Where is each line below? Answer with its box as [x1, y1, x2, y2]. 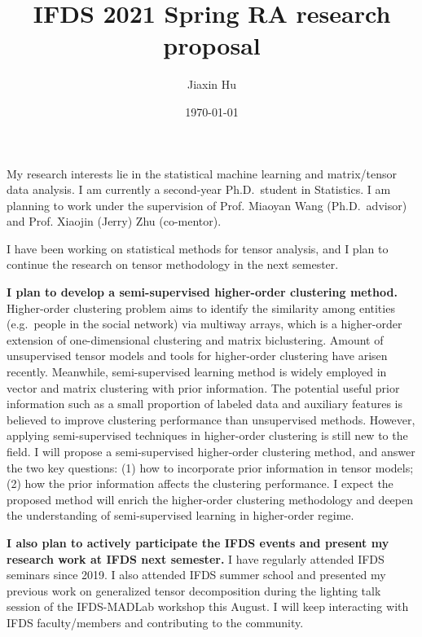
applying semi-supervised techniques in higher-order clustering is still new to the [7, 427, 408, 444]
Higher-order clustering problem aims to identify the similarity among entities [7, 299, 395, 316]
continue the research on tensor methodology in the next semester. [7, 256, 339, 273]
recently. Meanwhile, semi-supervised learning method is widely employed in [7, 363, 387, 380]
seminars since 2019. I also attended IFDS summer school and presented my [7, 566, 386, 583]
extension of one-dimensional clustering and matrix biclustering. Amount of [7, 331, 384, 348]
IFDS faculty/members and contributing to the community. [7, 613, 304, 630]
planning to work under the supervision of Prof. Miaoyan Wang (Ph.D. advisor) [7, 196, 407, 213]
